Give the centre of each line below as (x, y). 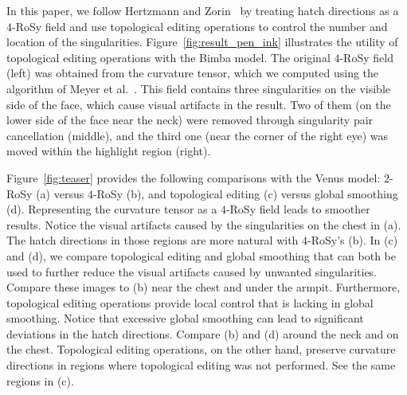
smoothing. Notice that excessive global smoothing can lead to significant (185, 318)
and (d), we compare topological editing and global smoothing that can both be (201, 255)
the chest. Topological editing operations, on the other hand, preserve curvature (201, 349)
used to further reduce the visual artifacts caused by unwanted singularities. (192, 271)
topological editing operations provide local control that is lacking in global (190, 302)
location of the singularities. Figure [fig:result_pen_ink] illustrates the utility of (202, 42)
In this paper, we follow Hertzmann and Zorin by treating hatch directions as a (203, 10)
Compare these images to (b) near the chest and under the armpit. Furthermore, (203, 287)
